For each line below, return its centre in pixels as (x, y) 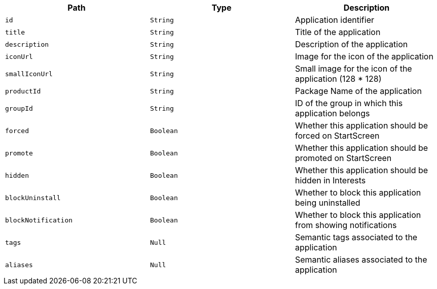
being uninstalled (327, 203)
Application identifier (334, 20)
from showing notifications (346, 225)
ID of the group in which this (349, 103)
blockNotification (39, 220)
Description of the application (351, 44)
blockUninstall (33, 198)
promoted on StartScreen (343, 158)
